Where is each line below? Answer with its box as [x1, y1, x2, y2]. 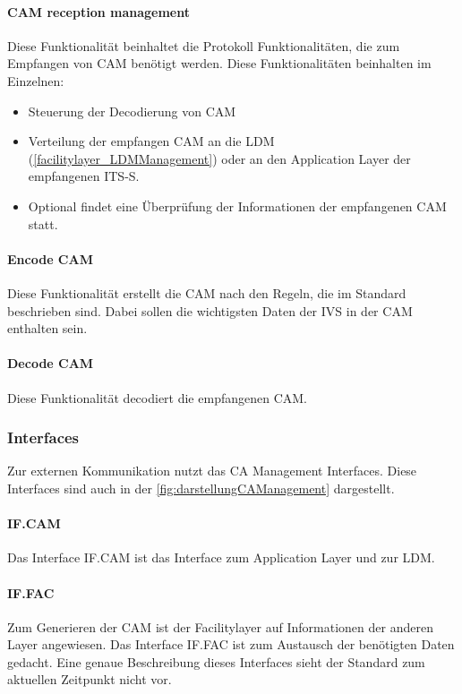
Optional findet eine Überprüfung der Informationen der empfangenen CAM [28, 196, 447, 215]
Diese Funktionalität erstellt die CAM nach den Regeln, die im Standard [7, 283, 406, 302]
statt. [28, 214, 58, 233]
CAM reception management [7, 2, 191, 21]
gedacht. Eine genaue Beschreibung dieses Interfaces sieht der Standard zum [7, 652, 425, 671]
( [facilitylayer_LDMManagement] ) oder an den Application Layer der [28, 149, 411, 167]
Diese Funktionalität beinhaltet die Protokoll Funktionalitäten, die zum [7, 36, 400, 55]
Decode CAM [7, 354, 94, 373]
